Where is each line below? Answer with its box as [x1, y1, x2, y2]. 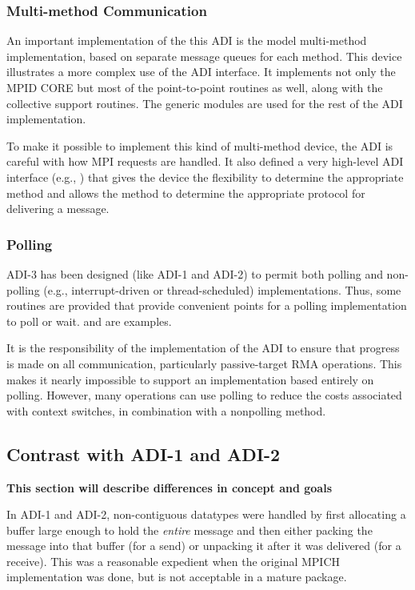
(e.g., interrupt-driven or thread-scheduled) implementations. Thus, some [43, 281, 401, 298]
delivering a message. [6, 200, 110, 217]
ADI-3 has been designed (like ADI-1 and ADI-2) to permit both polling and [6, 265, 383, 282]
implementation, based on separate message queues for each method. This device [6, 47, 402, 64]
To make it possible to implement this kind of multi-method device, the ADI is [6, 137, 393, 154]
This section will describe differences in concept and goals [6, 479, 333, 496]
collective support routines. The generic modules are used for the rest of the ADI [6, 94, 403, 111]
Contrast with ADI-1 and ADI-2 [6, 441, 281, 466]
